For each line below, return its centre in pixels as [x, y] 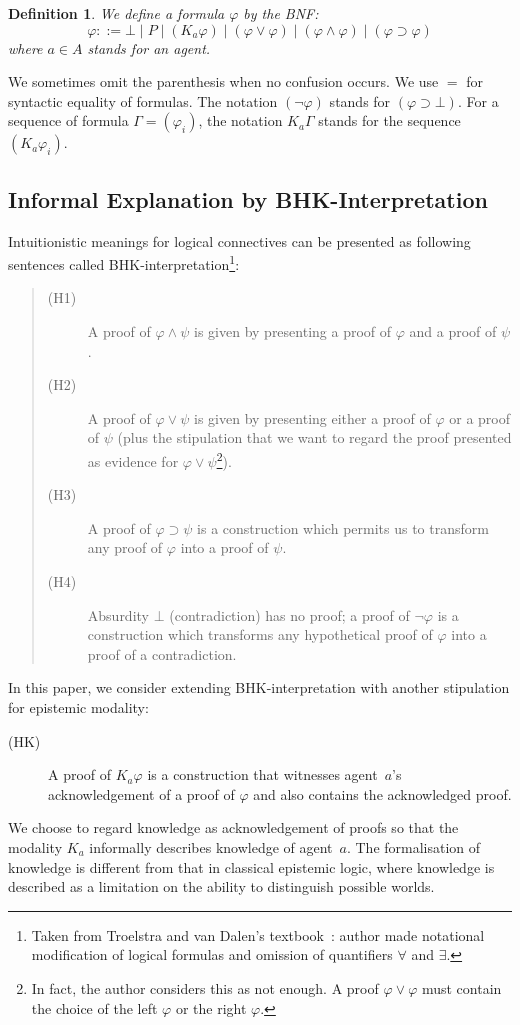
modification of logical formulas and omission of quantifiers [212, 954]
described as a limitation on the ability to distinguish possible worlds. [221, 886]
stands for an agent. [149, 47]
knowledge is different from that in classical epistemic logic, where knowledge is [251, 866]
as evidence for [133, 460]
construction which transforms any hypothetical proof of [260, 634]
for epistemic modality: [78, 706]
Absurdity [118, 614]
